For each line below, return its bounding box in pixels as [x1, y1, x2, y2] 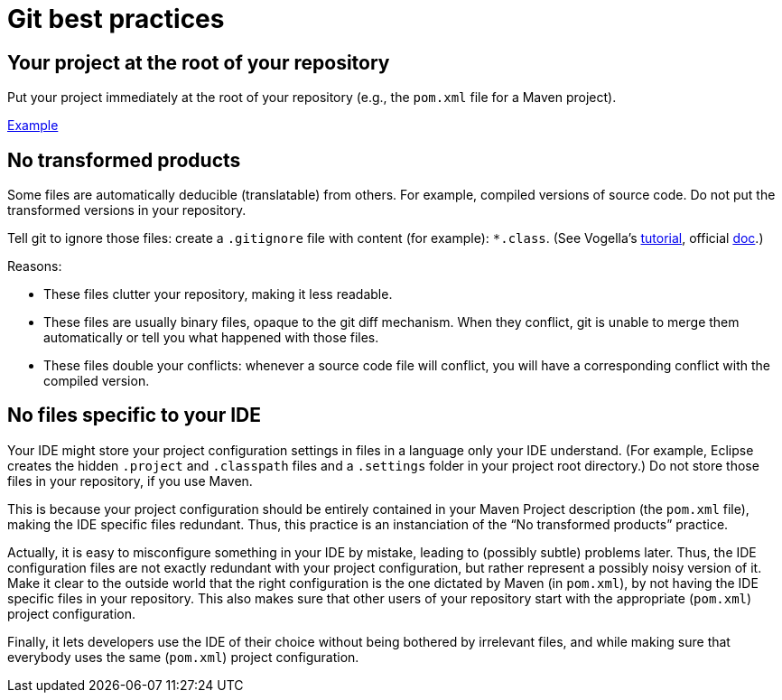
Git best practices [7, 4, 225, 34]
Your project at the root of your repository [7, 51, 390, 74]
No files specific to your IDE [7, 404, 262, 427]
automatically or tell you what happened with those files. [43, 330, 379, 346]
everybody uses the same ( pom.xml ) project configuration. [7, 649, 359, 665]
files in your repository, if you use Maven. [7, 472, 253, 489]
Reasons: [7, 258, 62, 275]
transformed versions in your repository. [7, 202, 247, 219]
